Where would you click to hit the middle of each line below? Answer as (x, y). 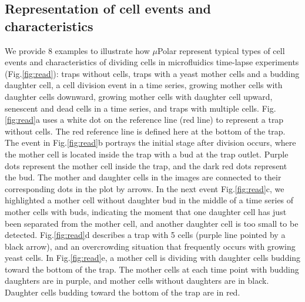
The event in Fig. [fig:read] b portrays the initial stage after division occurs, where (150, 142)
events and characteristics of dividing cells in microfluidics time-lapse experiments (152, 62)
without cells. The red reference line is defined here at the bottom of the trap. (145, 131)
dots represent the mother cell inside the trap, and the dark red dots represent (146, 165)
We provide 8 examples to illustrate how (77, 50)
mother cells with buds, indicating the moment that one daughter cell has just (146, 211)
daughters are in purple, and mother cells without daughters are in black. (137, 281)
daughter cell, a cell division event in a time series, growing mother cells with (144, 85)
